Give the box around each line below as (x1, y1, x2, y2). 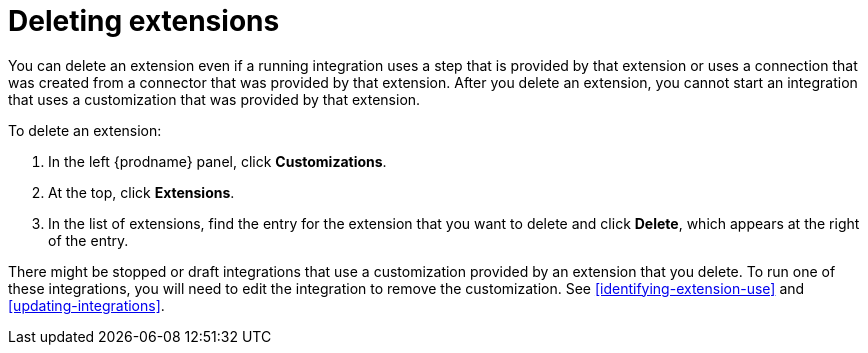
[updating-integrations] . (8, 296, 165, 314)
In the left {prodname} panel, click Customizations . (48, 152, 387, 170)
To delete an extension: (8, 121, 162, 139)
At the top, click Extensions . (48, 183, 235, 201)
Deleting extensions (8, 4, 280, 38)
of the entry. (48, 231, 129, 249)
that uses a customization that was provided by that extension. (8, 90, 421, 108)
